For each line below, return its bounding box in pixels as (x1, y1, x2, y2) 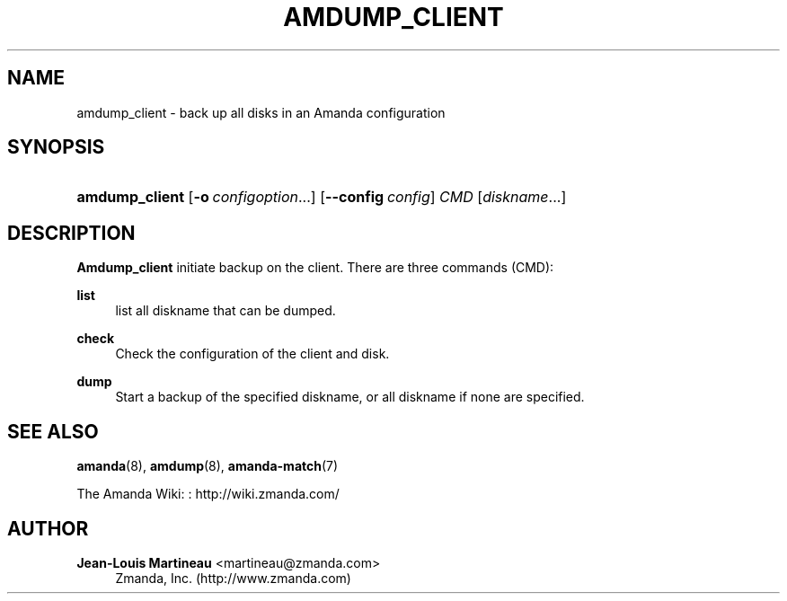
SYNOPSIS (7, 136, 105, 159)
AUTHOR (7, 517, 89, 540)
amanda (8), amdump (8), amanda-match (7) (76, 458, 339, 474)
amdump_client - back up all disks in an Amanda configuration (76, 104, 446, 120)
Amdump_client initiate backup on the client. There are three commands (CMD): (76, 260, 554, 276)
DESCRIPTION (7, 221, 136, 244)
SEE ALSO (7, 420, 99, 443)
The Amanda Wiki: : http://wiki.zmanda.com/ (76, 486, 340, 502)
